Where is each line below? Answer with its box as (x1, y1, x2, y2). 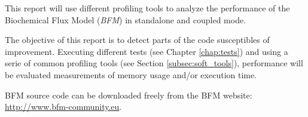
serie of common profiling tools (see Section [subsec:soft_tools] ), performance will (5, 57, 303, 69)
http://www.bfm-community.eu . (5, 100, 122, 113)
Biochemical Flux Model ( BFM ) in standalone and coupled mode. (5, 13, 246, 26)
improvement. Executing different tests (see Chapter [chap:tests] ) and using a (5, 45, 288, 57)
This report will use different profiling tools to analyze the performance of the (5, 2, 290, 14)
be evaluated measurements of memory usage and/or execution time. (5, 68, 257, 81)
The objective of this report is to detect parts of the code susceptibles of (5, 33, 270, 46)
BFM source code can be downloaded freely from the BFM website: (5, 88, 252, 101)
